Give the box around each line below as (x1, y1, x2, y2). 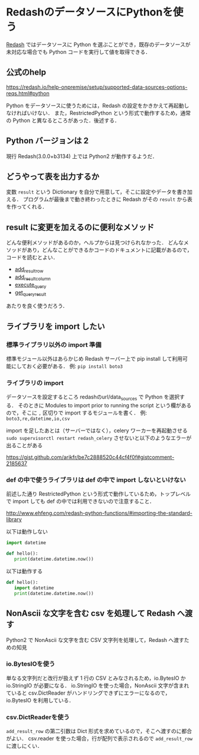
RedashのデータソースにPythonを (6, 5, 174, 19)
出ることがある (6, 442, 43, 449)
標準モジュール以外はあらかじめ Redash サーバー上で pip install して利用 (6, 355, 183, 362)
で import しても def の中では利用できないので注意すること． (6, 498, 155, 505)
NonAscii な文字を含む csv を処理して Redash (6, 608, 176, 619)
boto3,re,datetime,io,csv (6, 416, 70, 422)
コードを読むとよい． (6, 254, 58, 261)
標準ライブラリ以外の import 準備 (6, 340, 102, 349)
